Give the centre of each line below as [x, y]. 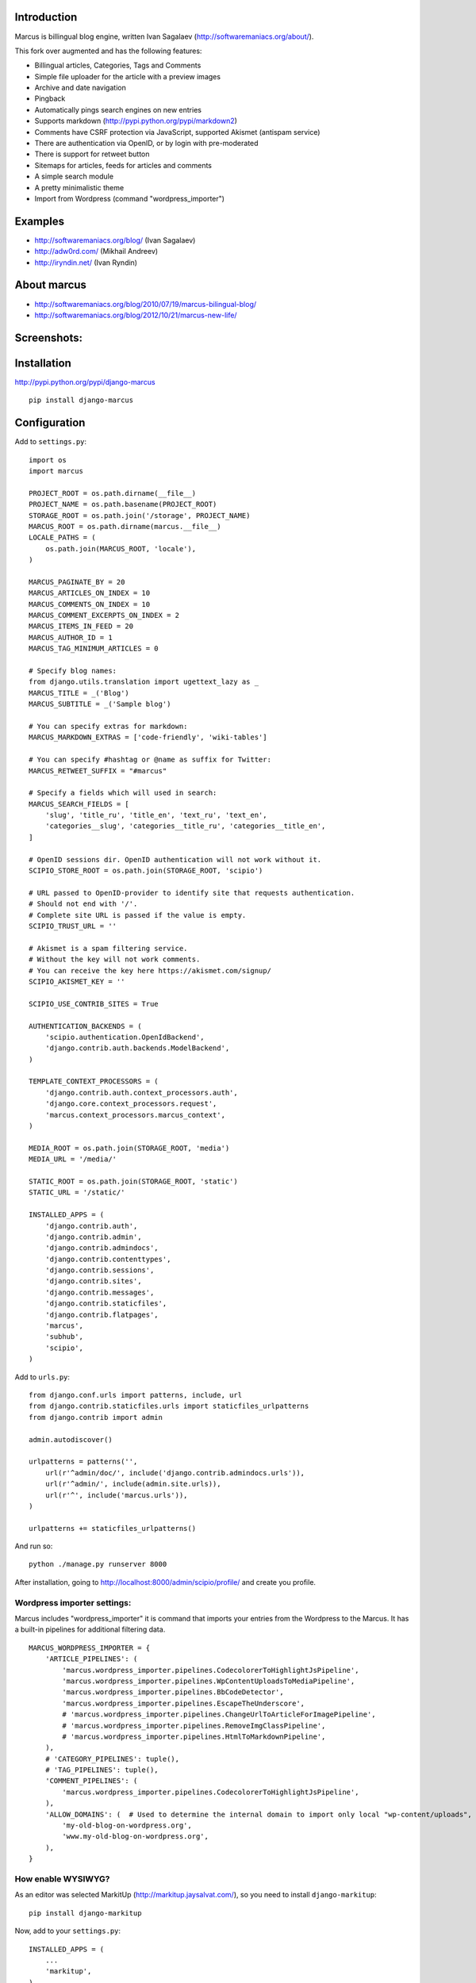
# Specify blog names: [73, 671]
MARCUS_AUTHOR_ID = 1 [71, 637]
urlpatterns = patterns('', [83, 1462]
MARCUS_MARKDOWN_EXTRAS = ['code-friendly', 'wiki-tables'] [148, 737]
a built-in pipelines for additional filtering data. [90, 1629]
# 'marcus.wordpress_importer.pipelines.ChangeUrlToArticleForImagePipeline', [219, 1715]
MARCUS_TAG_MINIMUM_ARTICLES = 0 [94, 649]
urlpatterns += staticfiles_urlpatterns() [113, 1528]
